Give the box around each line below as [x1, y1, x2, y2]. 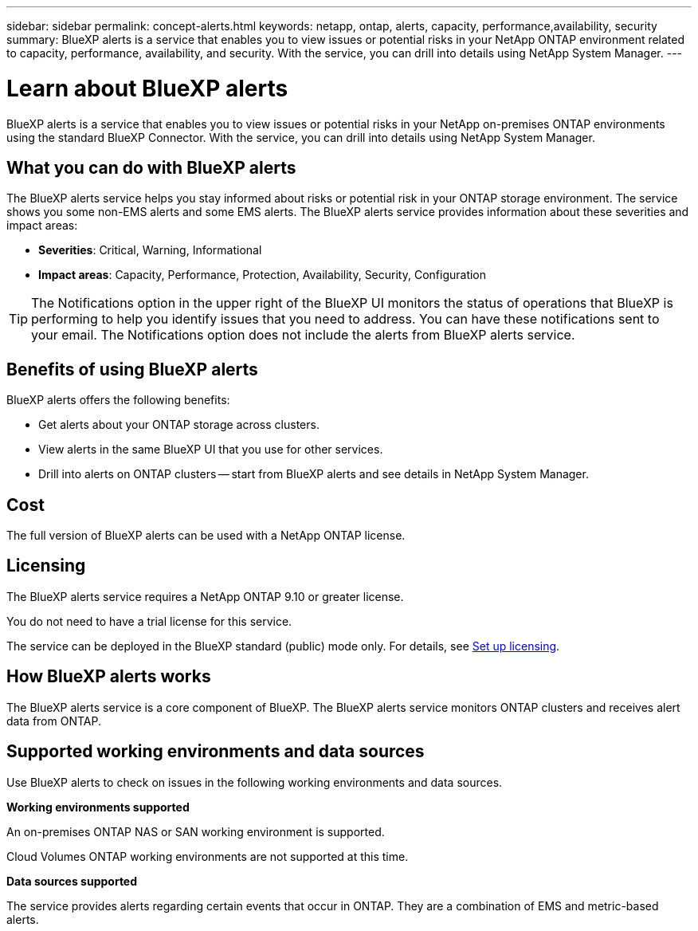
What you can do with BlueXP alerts [6, 157, 296, 178]
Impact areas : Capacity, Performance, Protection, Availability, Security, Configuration [38, 268, 487, 282]
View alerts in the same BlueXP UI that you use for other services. [38, 442, 383, 457]
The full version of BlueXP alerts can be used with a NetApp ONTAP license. [6, 528, 406, 543]
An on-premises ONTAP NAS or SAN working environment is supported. [6, 824, 385, 839]
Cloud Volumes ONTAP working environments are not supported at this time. [6, 849, 409, 863]
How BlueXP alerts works [6, 666, 211, 687]
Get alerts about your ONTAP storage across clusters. [38, 418, 320, 432]
